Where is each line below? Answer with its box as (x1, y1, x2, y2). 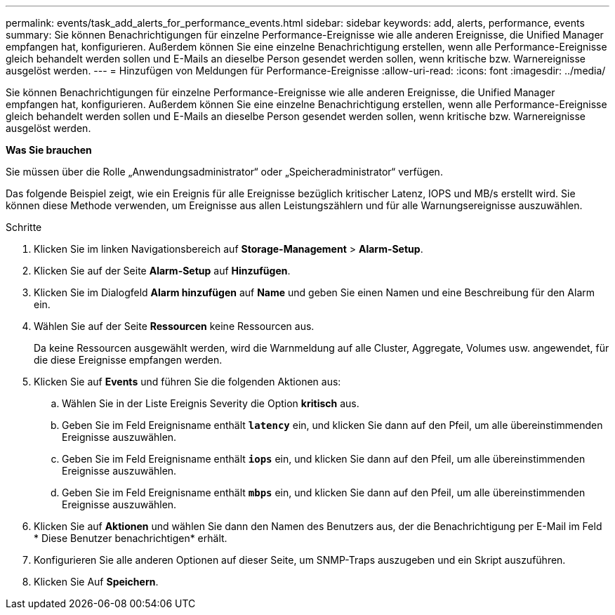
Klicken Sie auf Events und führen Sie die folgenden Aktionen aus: (34, 376, 341, 388)
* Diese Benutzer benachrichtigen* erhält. (34, 532, 227, 544)
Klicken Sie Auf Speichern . (34, 576, 159, 588)
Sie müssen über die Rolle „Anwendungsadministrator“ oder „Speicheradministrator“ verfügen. (6, 166, 443, 178)
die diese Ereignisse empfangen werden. (34, 354, 223, 366)
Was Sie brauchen (6, 144, 92, 156)
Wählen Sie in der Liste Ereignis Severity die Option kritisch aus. (62, 397, 359, 409)
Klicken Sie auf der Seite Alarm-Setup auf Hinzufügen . (34, 265, 291, 277)
